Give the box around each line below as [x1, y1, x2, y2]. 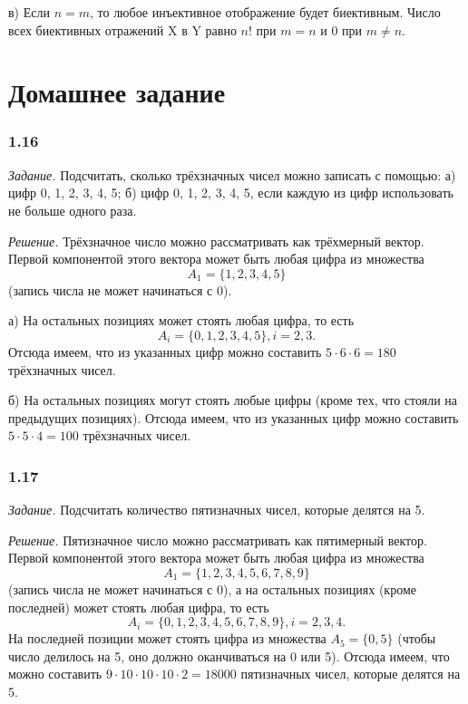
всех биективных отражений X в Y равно [8, 20, 237, 39]
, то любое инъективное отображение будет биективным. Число [89, 3, 441, 21]
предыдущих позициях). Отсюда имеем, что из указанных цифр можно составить [8, 408, 459, 427]
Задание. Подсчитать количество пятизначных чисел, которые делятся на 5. [8, 500, 425, 519]
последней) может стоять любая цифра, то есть [8, 597, 269, 616]
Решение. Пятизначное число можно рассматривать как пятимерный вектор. [8, 530, 427, 549]
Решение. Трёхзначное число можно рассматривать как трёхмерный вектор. [8, 231, 424, 250]
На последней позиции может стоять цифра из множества [8, 629, 327, 648]
